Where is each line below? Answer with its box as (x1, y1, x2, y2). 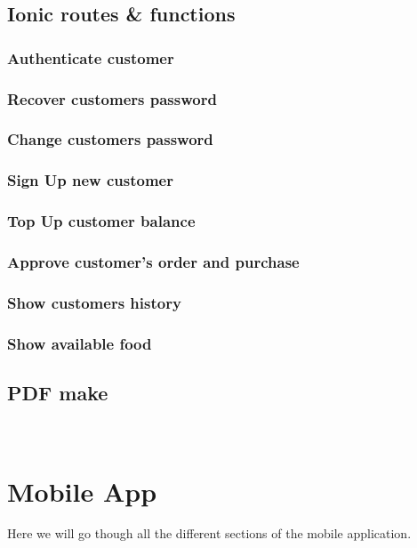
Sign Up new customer (7, 169, 173, 191)
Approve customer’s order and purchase (7, 250, 300, 272)
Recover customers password (7, 87, 217, 109)
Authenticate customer (7, 46, 174, 68)
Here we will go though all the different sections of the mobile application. (7, 524, 412, 543)
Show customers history (7, 291, 181, 313)
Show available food (7, 332, 152, 354)
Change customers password (7, 128, 213, 150)
